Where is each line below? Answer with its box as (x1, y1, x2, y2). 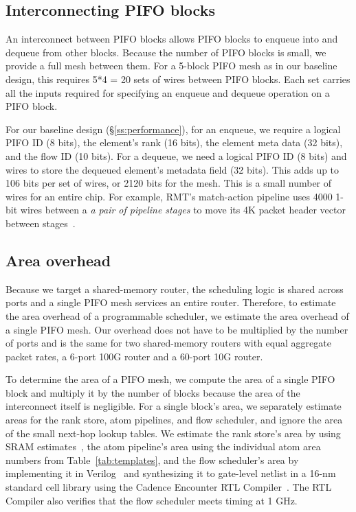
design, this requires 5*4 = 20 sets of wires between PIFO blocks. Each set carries (5, 71, 351, 86)
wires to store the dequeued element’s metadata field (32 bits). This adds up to (5, 162, 340, 176)
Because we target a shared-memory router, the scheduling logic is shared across (5, 281, 344, 296)
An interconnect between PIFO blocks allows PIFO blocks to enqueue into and (5, 32, 338, 46)
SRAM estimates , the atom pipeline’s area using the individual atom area (5, 439, 321, 454)
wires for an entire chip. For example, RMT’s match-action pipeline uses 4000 (5, 189, 333, 203)
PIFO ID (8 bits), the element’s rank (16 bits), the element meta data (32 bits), (5, 135, 343, 150)
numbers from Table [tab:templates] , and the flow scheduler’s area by (5, 452, 299, 467)
